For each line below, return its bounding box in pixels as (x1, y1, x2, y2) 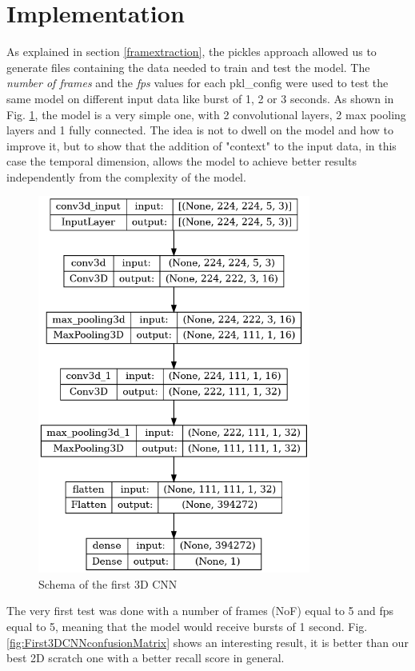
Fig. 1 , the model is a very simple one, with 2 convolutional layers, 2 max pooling (6, 106, 406, 122)
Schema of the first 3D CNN (38, 575, 178, 592)
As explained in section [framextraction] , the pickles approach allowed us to (6, 43, 377, 60)
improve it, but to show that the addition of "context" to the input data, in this (6, 137, 397, 154)
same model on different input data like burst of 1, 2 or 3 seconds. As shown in (6, 90, 394, 106)
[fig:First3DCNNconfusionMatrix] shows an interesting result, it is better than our (6, 633, 409, 650)
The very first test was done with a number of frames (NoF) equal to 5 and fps (6, 602, 394, 619)
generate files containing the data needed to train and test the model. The (6, 58, 370, 75)
